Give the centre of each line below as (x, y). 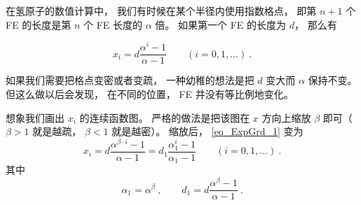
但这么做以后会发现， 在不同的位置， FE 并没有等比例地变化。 (150, 93)
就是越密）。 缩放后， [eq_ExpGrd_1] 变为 (207, 131)
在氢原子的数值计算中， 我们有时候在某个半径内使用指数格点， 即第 (161, 10)
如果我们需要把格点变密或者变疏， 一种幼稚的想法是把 (130, 80)
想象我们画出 (35, 117)
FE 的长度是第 (39, 24)
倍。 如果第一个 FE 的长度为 (221, 24)
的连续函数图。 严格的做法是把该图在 (165, 117)
